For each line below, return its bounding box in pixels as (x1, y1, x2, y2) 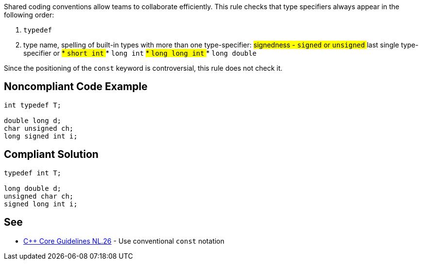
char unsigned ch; (4, 124, 74, 132)
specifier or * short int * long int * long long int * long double (23, 49, 257, 57)
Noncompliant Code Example (4, 80, 148, 93)
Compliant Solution (4, 148, 99, 161)
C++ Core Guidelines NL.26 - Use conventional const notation (23, 236, 225, 245)
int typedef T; (4, 101, 62, 109)
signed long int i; (4, 200, 78, 208)
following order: (4, 11, 54, 19)
